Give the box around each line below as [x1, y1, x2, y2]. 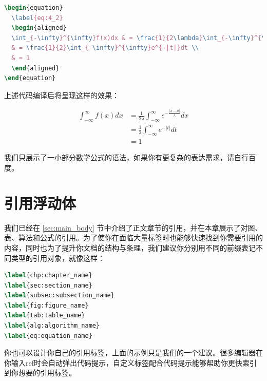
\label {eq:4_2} [11, 14, 63, 22]
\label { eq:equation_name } [4, 332, 92, 339]
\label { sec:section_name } [4, 281, 92, 289]
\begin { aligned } [11, 24, 67, 32]
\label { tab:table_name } [4, 312, 85, 319]
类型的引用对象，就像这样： [11, 252, 105, 263]
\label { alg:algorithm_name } [4, 322, 100, 330]
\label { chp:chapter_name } [4, 272, 92, 279]
